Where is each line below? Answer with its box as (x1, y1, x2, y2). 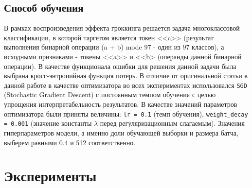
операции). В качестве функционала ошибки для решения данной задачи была (4, 61, 236, 71)
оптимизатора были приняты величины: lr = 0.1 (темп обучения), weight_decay (4, 108, 248, 119)
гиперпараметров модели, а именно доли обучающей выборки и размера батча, (4, 127, 238, 137)
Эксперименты (4, 166, 97, 186)
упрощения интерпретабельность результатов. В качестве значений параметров (4, 99, 237, 109)
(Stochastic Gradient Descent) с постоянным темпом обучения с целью (4, 89, 216, 100)
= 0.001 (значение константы (4, 118, 92, 128)
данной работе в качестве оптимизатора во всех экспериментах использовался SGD (4, 80, 247, 90)
